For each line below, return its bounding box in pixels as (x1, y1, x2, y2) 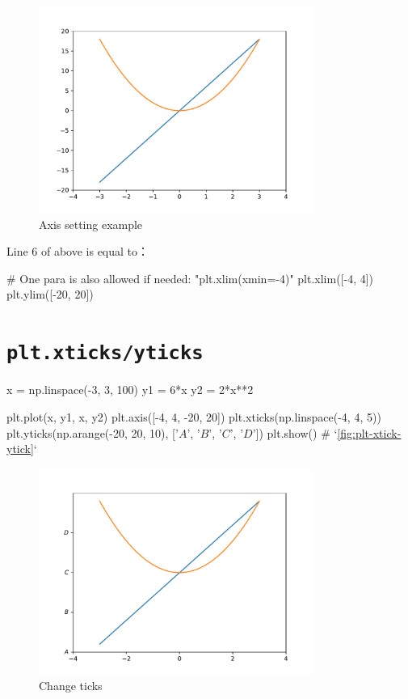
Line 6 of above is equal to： (6, 243, 149, 260)
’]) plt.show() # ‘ (252, 424, 338, 441)
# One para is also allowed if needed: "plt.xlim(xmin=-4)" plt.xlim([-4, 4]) (6, 269, 374, 286)
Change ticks (39, 677, 103, 694)
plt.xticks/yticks (6, 341, 204, 365)
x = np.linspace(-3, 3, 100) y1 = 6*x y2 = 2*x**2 (6, 381, 254, 398)
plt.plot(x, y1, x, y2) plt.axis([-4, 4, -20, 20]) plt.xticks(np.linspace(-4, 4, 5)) (6, 408, 381, 425)
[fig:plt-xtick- (337, 424, 402, 441)
